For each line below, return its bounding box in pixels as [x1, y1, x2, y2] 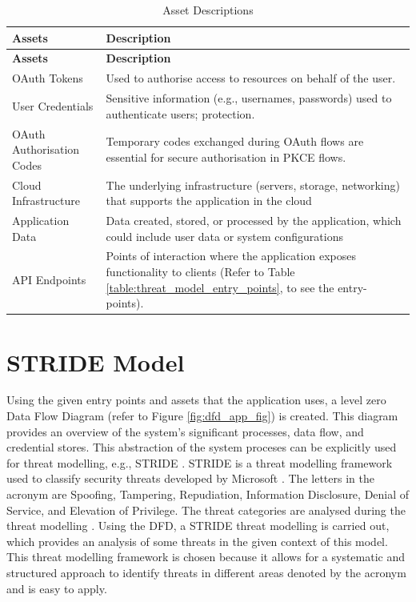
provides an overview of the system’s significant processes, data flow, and [6, 423, 364, 439]
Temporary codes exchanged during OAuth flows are [106, 133, 364, 150]
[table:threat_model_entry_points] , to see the [106, 279, 334, 295]
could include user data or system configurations [106, 227, 343, 244]
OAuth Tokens [12, 70, 83, 86]
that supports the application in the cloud [106, 192, 312, 209]
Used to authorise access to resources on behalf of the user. [106, 70, 396, 86]
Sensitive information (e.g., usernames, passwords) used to [106, 90, 392, 106]
